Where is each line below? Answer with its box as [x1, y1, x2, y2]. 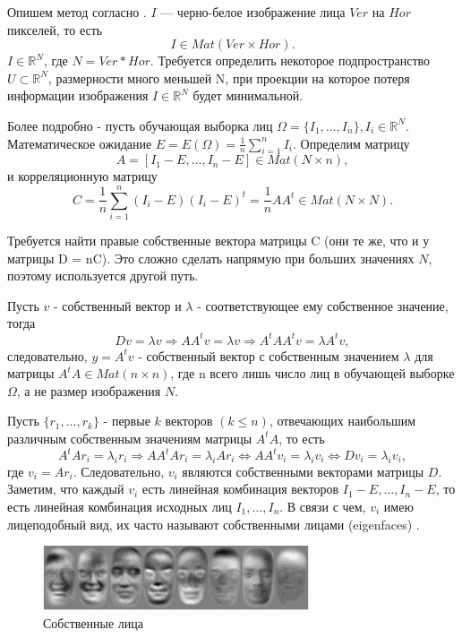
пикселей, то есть [7, 20, 103, 39]
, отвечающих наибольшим [269, 411, 416, 430]
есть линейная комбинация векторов [141, 479, 339, 498]
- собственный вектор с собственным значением [138, 346, 399, 365]
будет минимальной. [192, 86, 304, 105]
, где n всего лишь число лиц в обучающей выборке [170, 364, 455, 383]
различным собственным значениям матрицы [7, 428, 252, 447]
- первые [103, 411, 150, 430]
